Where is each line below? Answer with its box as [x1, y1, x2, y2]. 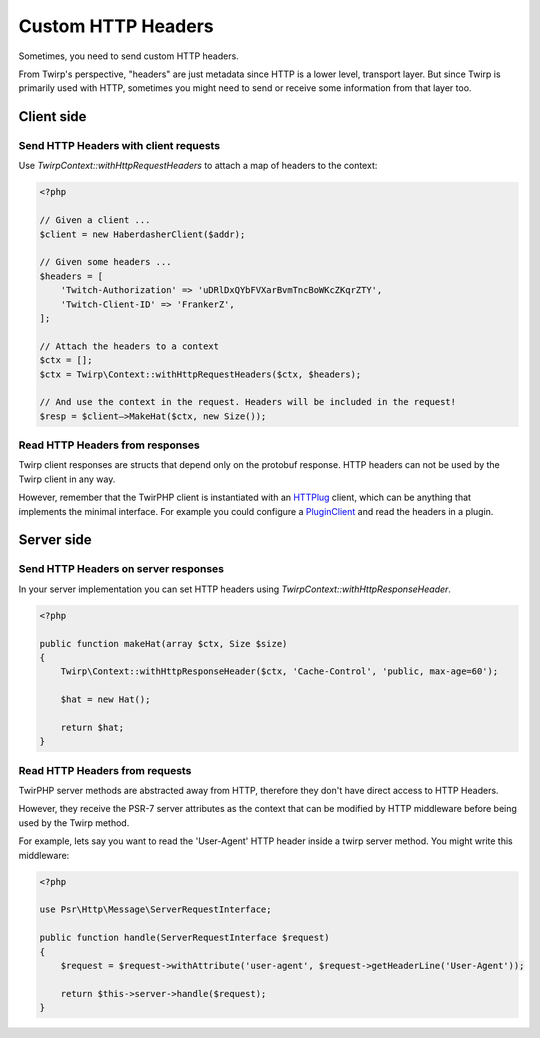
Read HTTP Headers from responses [18, 438, 200, 452]
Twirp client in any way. [18, 473, 116, 485]
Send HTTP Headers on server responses [18, 562, 225, 576]
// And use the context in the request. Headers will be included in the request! [39, 396, 457, 408]
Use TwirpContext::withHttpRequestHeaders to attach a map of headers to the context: [18, 160, 378, 172]
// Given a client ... [39, 215, 151, 226]
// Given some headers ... [39, 256, 172, 268]
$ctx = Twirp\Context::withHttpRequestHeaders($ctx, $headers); [39, 368, 362, 380]
